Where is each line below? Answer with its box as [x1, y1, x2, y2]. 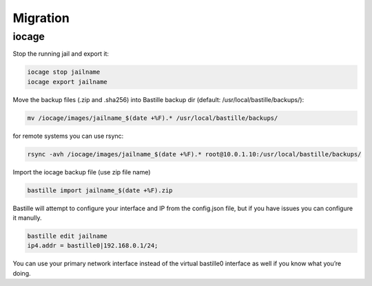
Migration [12, 10, 70, 25]
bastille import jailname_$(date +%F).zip [27, 186, 173, 194]
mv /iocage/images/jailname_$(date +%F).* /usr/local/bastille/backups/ [27, 114, 278, 122]
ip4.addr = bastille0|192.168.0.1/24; [27, 242, 158, 249]
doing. [12, 269, 31, 277]
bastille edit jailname [27, 232, 108, 241]
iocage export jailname [27, 78, 108, 85]
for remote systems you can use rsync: [12, 132, 124, 140]
